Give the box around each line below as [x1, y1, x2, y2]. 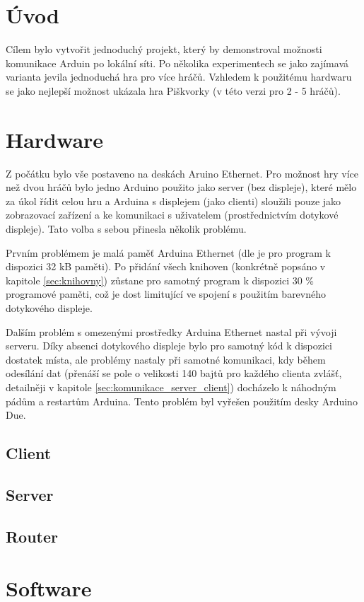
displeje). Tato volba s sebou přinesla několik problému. [6, 221, 247, 236]
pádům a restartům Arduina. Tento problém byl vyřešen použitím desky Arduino [6, 393, 358, 408]
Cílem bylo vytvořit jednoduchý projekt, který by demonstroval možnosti [6, 42, 322, 57]
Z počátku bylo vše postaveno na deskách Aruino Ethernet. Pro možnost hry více [6, 166, 359, 180]
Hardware [6, 125, 104, 154]
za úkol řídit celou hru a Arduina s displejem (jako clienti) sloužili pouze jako [6, 193, 341, 208]
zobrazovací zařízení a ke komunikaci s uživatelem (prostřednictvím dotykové [6, 207, 339, 222]
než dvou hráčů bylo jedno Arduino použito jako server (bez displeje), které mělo [6, 180, 357, 195]
